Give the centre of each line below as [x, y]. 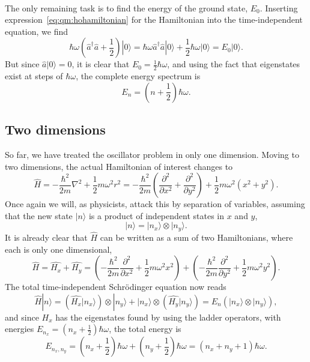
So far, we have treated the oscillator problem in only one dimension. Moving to [152, 154]
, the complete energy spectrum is [138, 76]
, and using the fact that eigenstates [234, 64]
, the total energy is [145, 329]
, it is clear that [101, 64]
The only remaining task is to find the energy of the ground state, [126, 8]
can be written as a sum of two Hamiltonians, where [196, 237]
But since [22, 64]
